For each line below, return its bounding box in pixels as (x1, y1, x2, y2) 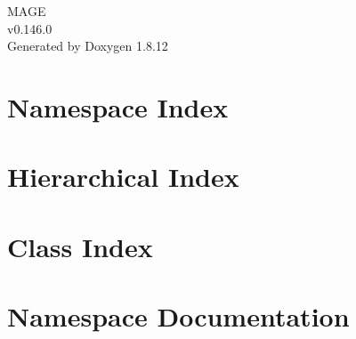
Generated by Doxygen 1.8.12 (7, 36, 168, 55)
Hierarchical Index (7, 158, 239, 195)
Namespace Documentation (7, 298, 350, 335)
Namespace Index (7, 88, 229, 125)
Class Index (7, 228, 153, 264)
